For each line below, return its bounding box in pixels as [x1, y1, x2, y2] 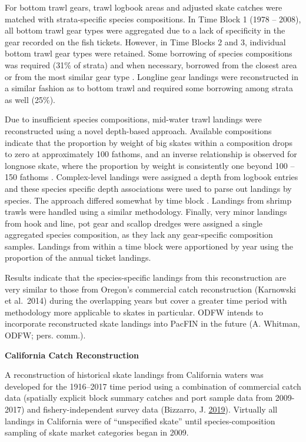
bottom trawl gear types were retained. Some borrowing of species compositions [5, 47, 292, 59]
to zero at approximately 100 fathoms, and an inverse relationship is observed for [5, 148, 297, 160]
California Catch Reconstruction [5, 348, 139, 361]
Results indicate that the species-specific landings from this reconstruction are [5, 271, 287, 284]
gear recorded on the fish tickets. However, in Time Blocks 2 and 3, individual [5, 35, 286, 48]
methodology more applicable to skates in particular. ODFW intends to [5, 305, 264, 318]
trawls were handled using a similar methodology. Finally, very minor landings [5, 205, 287, 218]
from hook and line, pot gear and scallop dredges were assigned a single [5, 217, 263, 229]
